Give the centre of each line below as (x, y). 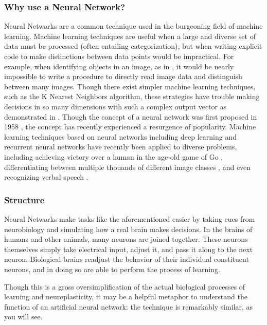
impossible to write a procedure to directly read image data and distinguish (123, 76)
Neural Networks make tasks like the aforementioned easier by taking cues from (130, 218)
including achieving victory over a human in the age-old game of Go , (114, 156)
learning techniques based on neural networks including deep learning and (120, 136)
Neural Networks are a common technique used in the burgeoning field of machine (133, 26)
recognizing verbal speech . (46, 177)
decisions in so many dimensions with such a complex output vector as (115, 106)
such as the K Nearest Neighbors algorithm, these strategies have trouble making (132, 96)
